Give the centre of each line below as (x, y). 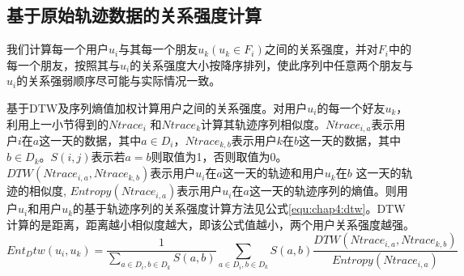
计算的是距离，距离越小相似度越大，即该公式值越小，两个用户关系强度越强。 (211, 224)
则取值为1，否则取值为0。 (219, 157)
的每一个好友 (351, 107)
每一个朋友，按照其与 (63, 64)
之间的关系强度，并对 (321, 49)
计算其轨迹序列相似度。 (264, 123)
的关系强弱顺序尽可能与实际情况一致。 (119, 81)
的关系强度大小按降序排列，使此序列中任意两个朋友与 (272, 64)
